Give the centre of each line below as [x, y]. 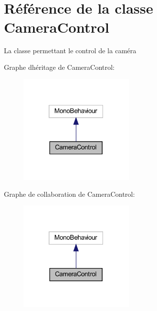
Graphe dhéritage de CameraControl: [59, 67]
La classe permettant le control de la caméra [70, 51]
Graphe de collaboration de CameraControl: [70, 194]
